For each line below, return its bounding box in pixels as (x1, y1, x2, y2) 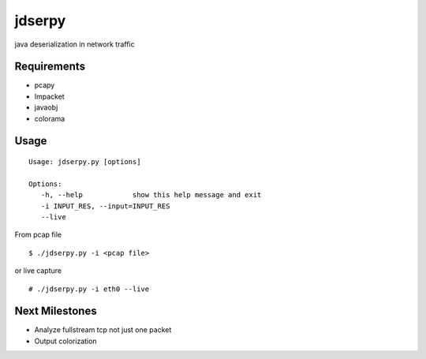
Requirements (14, 60, 86, 73)
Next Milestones (14, 305, 98, 318)
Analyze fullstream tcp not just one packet (34, 325, 172, 335)
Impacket (34, 92, 65, 101)
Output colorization (34, 336, 98, 346)
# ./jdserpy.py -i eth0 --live (28, 284, 150, 294)
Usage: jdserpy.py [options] (28, 158, 141, 166)
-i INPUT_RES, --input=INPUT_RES (40, 201, 170, 211)
